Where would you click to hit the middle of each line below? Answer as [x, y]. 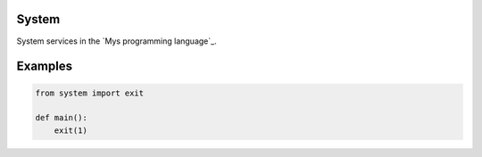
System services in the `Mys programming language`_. [117, 41]
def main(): [62, 118]
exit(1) [71, 130]
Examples [45, 66]
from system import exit [90, 93]
